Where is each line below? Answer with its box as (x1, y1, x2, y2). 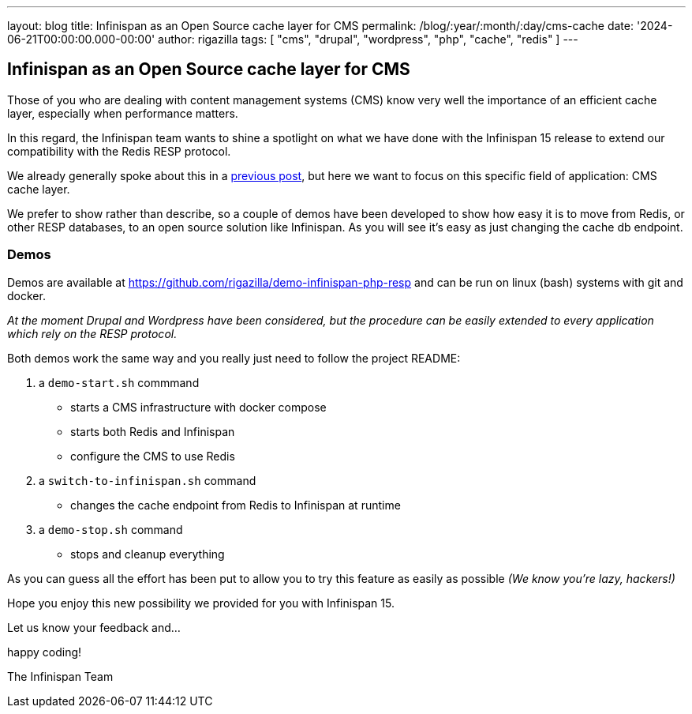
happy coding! (7, 644, 82, 659)
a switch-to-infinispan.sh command (39, 473, 256, 487)
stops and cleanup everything (70, 547, 225, 561)
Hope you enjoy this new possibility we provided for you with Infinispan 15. (7, 596, 395, 610)
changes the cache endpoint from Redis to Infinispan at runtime (70, 498, 401, 512)
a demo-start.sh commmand (39, 375, 200, 389)
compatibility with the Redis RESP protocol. (7, 144, 231, 158)
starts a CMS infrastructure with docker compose (70, 400, 327, 414)
